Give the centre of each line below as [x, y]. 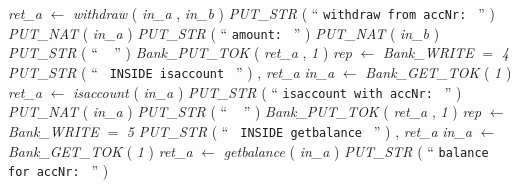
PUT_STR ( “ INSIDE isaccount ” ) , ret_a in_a [171, 71]
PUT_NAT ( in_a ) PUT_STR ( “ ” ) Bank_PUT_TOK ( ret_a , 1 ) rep [245, 111]
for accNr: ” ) [58, 170]
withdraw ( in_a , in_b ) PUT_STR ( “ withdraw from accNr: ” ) [283, 13]
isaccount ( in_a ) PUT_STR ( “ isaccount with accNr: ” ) [267, 91]
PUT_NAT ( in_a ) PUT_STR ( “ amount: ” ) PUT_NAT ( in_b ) [224, 32]
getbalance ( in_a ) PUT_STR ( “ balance [356, 150]
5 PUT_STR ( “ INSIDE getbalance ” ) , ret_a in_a [299, 130]
